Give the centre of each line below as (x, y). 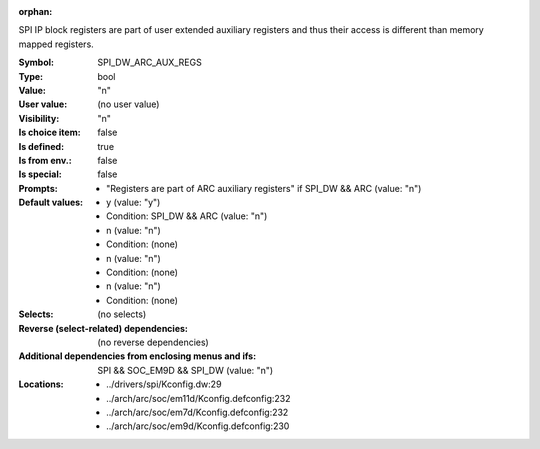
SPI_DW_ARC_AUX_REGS (149, 62)
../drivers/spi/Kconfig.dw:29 (164, 384)
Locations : (41, 384)
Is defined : (41, 146)
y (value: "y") (133, 202)
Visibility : (39, 118)
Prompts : (38, 188)
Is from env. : (45, 160)
